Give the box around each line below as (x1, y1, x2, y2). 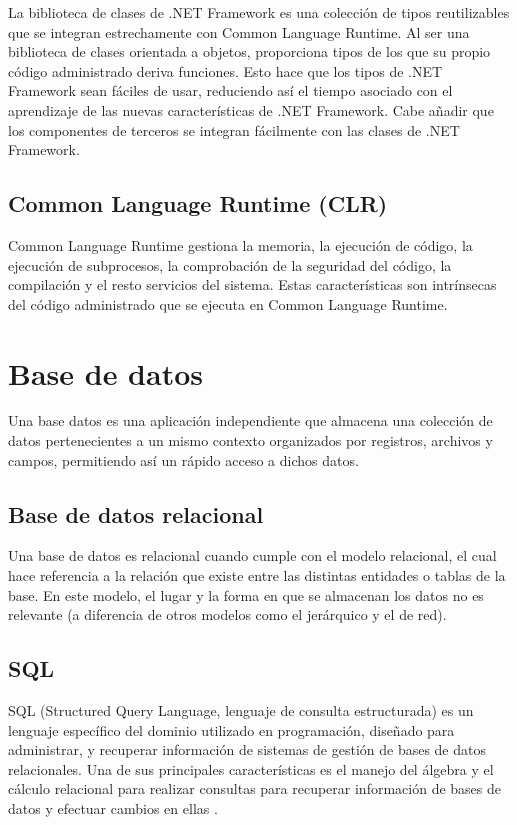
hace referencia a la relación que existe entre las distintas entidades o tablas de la (8, 565, 506, 586)
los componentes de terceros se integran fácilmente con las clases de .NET (8, 119, 460, 140)
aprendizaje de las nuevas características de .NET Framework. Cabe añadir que (8, 99, 494, 120)
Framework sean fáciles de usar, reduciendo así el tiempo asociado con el (8, 80, 453, 101)
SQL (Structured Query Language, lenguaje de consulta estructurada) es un (8, 700, 474, 721)
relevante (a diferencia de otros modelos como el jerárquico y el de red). (8, 604, 447, 625)
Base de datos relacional (8, 498, 264, 529)
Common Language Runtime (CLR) (8, 188, 388, 219)
